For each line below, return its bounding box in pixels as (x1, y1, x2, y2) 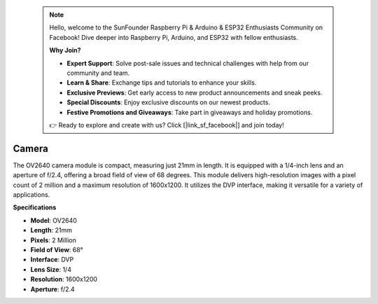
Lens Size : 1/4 (30, 265, 71, 273)
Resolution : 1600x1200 (30, 275, 98, 284)
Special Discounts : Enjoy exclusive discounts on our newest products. (66, 98, 271, 106)
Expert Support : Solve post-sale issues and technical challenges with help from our (66, 59, 309, 67)
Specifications (13, 203, 57, 212)
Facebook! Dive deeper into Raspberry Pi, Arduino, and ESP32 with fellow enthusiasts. (49, 33, 299, 41)
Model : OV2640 (30, 216, 77, 224)
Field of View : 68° (30, 245, 83, 254)
